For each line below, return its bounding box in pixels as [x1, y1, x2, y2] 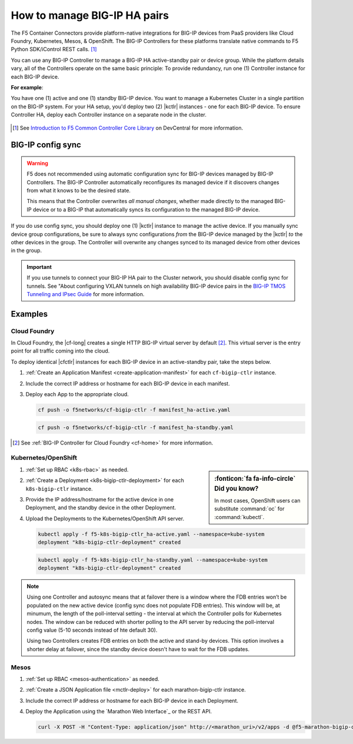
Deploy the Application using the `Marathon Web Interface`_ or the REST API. [25, 708, 212, 715]
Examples [11, 309, 48, 319]
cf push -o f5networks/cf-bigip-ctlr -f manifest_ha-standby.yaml [38, 424, 234, 431]
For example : [11, 84, 44, 91]
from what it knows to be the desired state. [26, 187, 131, 194]
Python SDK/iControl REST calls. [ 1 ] [11, 46, 97, 53]
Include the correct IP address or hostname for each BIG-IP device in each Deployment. [25, 697, 238, 704]
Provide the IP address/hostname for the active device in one [25, 496, 174, 503]
